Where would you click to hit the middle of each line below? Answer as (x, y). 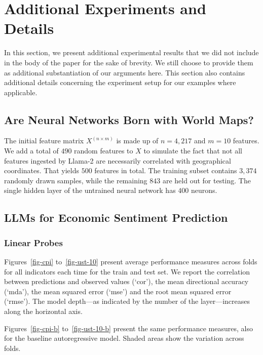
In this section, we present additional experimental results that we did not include (131, 52)
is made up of (137, 141)
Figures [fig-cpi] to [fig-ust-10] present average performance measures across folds (131, 262)
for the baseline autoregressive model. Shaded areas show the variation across (124, 338)
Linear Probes (33, 242)
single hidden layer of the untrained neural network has (90, 190)
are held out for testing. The (206, 180)
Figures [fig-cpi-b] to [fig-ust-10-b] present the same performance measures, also (128, 328)
